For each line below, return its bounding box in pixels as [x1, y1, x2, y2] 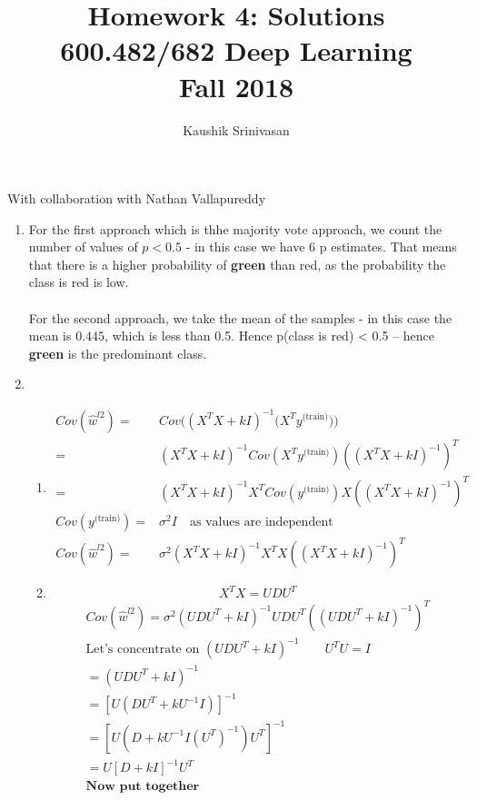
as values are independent [189, 515, 333, 528]
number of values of [28, 237, 138, 256]
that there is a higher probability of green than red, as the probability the [28, 254, 446, 273]
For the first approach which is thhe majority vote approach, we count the [28, 219, 442, 238]
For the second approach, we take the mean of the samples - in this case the [28, 308, 452, 327]
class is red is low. [28, 272, 129, 291]
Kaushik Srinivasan [183, 120, 290, 139]
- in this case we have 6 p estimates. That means [185, 237, 457, 256]
